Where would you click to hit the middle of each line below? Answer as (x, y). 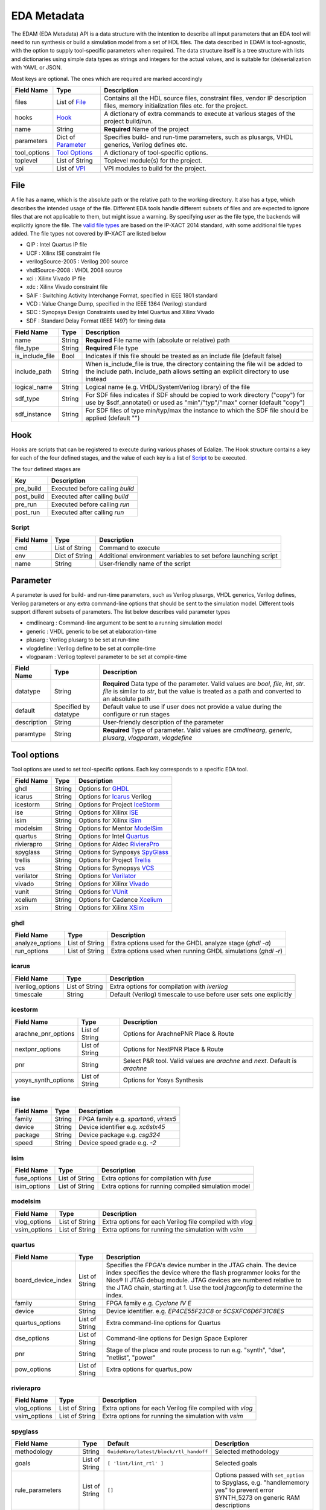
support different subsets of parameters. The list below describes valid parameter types (121, 612)
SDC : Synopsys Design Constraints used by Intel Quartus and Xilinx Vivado (120, 312)
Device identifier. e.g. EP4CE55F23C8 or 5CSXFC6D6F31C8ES (195, 1311)
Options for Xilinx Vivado (114, 884)
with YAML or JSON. (37, 68)
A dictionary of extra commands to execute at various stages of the (200, 114)
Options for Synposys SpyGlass (124, 852)
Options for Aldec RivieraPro (119, 844)
